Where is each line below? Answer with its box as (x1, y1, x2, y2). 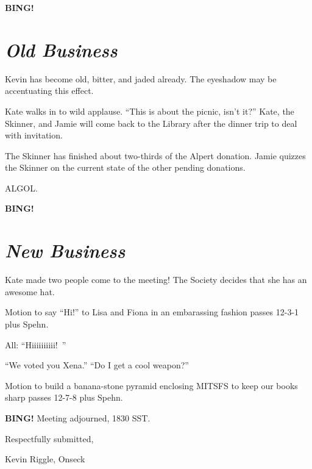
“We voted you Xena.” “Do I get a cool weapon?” (5, 359, 189, 371)
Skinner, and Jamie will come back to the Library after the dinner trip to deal (5, 116, 297, 129)
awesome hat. (5, 285, 55, 298)
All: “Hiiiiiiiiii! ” (5, 338, 66, 351)
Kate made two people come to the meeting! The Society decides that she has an (5, 273, 307, 286)
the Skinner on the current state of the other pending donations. (5, 161, 246, 174)
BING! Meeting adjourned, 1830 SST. (5, 411, 151, 424)
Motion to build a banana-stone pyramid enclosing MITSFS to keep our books (5, 379, 298, 392)
